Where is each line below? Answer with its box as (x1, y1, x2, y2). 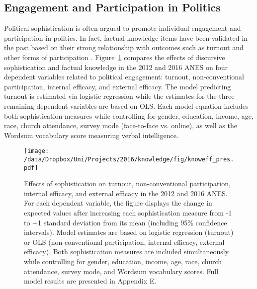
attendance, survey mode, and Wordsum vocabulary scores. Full (24, 266, 219, 276)
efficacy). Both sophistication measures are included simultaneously (24, 246, 229, 257)
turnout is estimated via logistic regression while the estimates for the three (4, 91, 235, 101)
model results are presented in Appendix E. (24, 276, 157, 286)
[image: (24, 147, 49, 155)
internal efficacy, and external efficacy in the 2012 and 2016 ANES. (24, 188, 228, 198)
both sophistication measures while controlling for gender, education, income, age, (4, 110, 254, 121)
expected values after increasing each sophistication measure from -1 (24, 208, 232, 218)
